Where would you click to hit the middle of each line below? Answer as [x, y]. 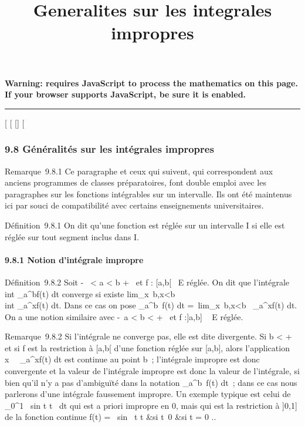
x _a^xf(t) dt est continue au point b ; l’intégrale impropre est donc [132, 359]
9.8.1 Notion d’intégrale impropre [74, 259]
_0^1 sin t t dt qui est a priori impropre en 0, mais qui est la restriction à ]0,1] [151, 405]
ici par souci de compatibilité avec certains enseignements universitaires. [134, 205]
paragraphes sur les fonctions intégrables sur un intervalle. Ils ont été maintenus [148, 194]
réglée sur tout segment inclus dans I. [72, 236]
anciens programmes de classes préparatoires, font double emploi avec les [135, 182]
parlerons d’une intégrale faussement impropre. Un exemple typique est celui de [148, 394]
